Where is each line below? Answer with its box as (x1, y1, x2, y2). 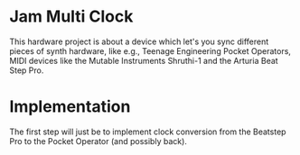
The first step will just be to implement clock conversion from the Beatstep (9, 126, 286, 137)
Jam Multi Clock (9, 6, 134, 27)
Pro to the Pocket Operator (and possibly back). (9, 135, 188, 146)
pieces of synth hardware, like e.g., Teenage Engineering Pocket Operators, (9, 45, 292, 56)
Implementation (9, 96, 131, 117)
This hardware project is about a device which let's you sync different (9, 36, 269, 47)
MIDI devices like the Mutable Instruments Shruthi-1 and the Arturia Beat (9, 55, 278, 66)
